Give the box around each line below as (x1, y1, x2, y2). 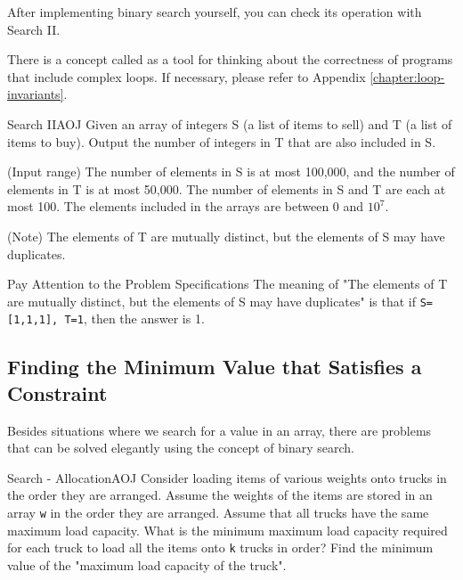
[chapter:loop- (370, 67, 445, 86)
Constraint (7, 379, 108, 406)
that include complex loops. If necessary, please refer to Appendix (7, 67, 366, 86)
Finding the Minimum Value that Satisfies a (7, 353, 422, 380)
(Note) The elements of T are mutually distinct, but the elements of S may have (7, 226, 445, 245)
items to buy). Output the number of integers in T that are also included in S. (7, 132, 436, 151)
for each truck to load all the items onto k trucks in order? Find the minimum (7, 538, 434, 557)
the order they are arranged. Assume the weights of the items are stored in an (7, 486, 433, 504)
